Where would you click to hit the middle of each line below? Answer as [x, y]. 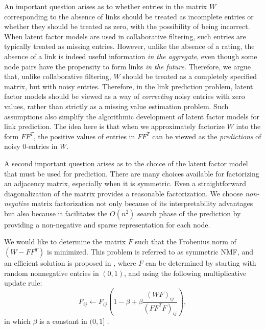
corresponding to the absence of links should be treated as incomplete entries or [129, 16]
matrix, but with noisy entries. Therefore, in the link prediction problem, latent [129, 86]
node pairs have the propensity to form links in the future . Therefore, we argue [127, 66]
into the [248, 126]
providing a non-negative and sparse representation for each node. [107, 224]
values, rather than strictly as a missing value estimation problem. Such [116, 106]
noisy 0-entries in [31, 146]
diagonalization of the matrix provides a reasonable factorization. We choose [124, 193]
